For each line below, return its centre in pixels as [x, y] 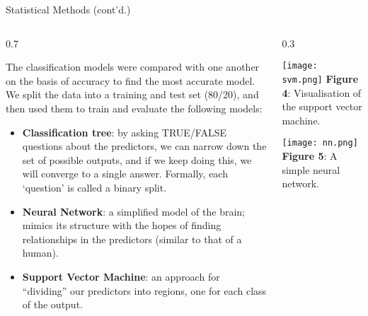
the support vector [322, 106]
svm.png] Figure [320, 78]
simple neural [311, 169]
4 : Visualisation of [322, 92]
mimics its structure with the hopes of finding [122, 225]
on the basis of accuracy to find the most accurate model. [131, 80]
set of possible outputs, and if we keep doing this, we [137, 159]
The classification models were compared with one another [133, 67]
